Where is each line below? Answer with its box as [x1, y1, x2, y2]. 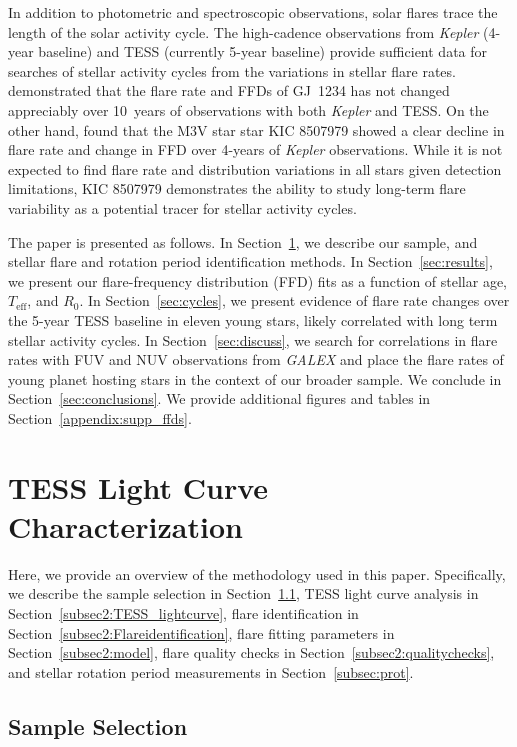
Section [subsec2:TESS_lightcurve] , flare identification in [8, 602, 359, 623]
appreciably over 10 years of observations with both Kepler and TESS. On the [8, 99, 489, 120]
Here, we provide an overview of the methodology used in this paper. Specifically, [8, 563, 506, 584]
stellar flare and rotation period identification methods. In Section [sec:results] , [8, 251, 493, 272]
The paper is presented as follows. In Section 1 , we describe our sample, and [8, 231, 478, 252]
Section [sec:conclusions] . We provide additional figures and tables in [8, 388, 431, 409]
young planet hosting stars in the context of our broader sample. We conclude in [8, 368, 502, 389]
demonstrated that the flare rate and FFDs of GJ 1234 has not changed [8, 80, 450, 101]
